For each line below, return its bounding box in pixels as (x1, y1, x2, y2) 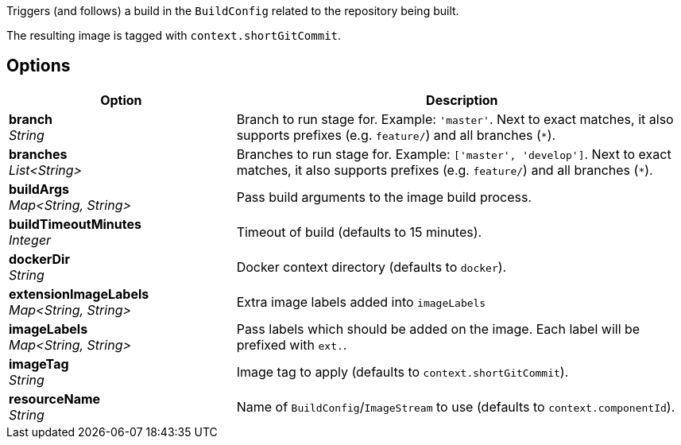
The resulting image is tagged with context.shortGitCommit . (6, 29, 342, 42)
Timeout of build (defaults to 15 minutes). (236, 223, 482, 240)
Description (426, 91, 498, 108)
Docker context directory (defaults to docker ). (236, 258, 507, 275)
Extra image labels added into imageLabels (236, 293, 486, 310)
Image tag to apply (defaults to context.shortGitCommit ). (236, 363, 569, 380)
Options (6, 56, 71, 76)
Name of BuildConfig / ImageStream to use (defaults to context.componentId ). (236, 398, 675, 415)
